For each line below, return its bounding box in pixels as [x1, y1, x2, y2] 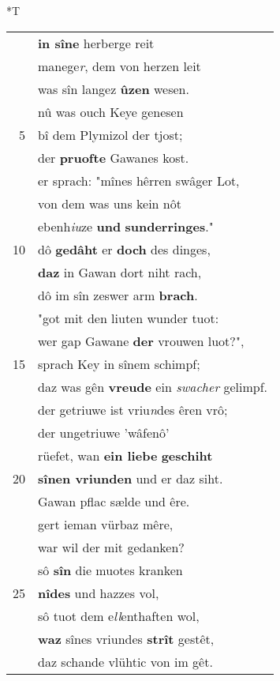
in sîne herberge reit [38, 33, 155, 52]
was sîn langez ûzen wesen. [38, 79, 189, 98]
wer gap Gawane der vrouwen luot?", [38, 331, 245, 350]
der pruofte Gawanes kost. [38, 148, 189, 167]
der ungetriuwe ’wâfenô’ [38, 423, 170, 442]
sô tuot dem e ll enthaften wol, [38, 606, 200, 625]
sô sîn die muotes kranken [38, 560, 183, 579]
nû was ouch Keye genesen [38, 102, 184, 121]
